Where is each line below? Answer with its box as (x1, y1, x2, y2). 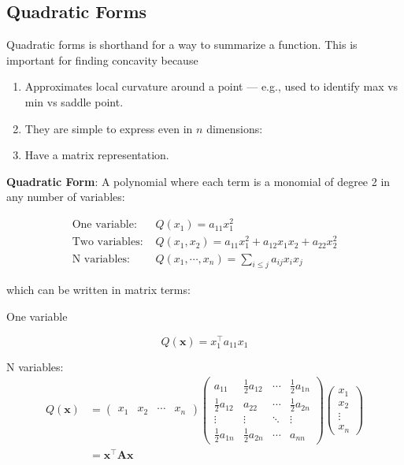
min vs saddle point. (24, 93, 124, 110)
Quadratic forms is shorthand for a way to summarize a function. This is (6, 36, 358, 53)
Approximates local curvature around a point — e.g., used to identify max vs (24, 78, 398, 95)
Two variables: (72, 236, 143, 248)
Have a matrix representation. (24, 147, 169, 163)
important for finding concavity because (6, 51, 198, 68)
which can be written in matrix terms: (6, 281, 191, 298)
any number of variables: (6, 188, 125, 205)
